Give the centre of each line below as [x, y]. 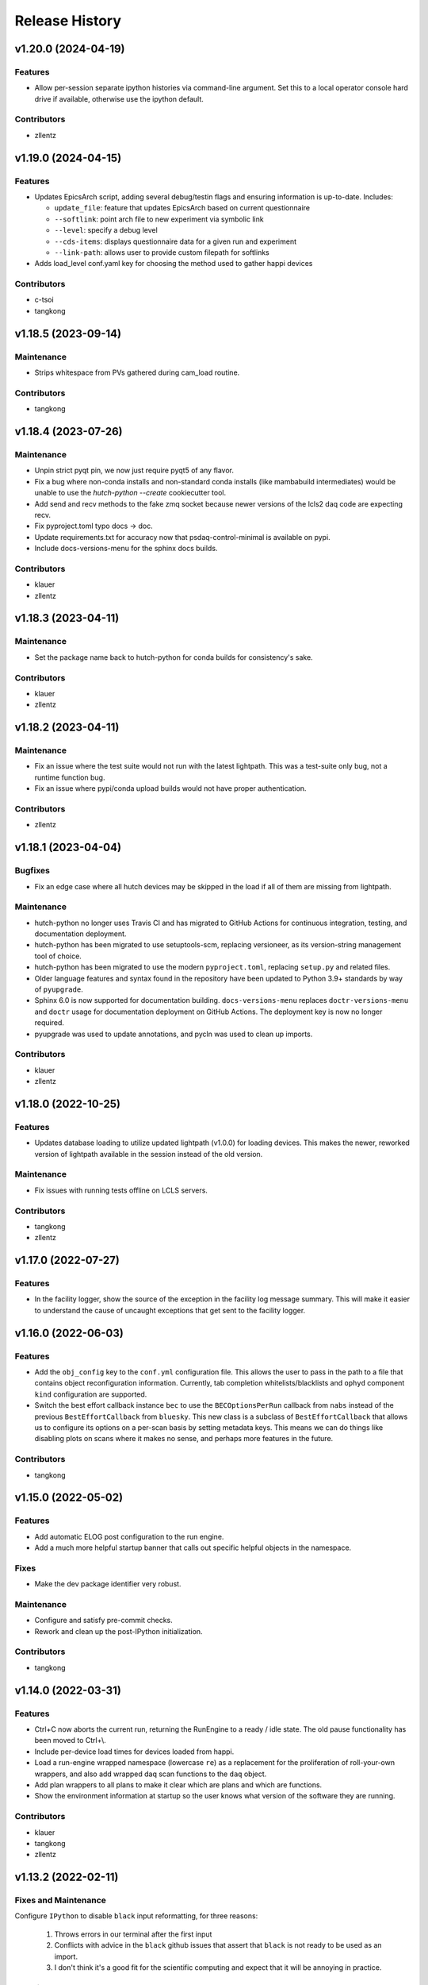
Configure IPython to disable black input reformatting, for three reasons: [136, 1916]
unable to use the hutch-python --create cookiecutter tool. [130, 493]
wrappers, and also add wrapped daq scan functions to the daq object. [151, 1774]
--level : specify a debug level [106, 230]
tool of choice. [58, 956]
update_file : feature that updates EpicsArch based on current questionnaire [182, 208]
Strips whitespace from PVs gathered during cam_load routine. [137, 372]
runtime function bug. [70, 777]
